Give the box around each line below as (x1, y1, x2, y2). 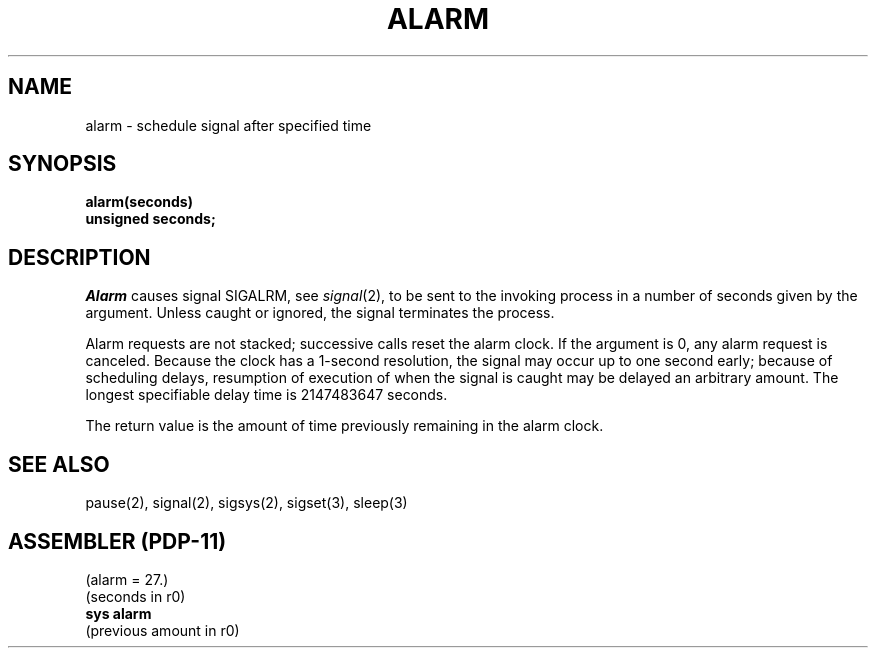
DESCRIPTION (8, 244, 151, 270)
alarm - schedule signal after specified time (85, 116, 372, 134)
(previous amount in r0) (85, 621, 240, 639)
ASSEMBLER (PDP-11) (8, 528, 227, 554)
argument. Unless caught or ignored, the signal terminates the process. (85, 304, 555, 322)
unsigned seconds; (85, 210, 216, 228)
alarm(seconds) (85, 193, 193, 211)
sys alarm (85, 604, 152, 622)
